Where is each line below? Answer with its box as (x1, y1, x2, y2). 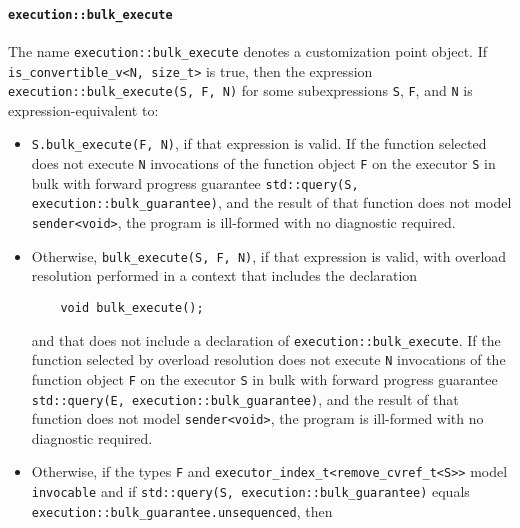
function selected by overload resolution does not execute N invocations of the (31, 349, 506, 370)
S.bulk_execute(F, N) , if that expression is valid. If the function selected (31, 133, 487, 154)
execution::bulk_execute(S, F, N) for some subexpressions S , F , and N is (8, 80, 473, 101)
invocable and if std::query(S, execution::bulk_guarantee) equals (31, 481, 470, 502)
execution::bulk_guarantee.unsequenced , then (31, 500, 333, 521)
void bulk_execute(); (60, 300, 204, 315)
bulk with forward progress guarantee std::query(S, (31, 172, 359, 193)
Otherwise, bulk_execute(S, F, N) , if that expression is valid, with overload (31, 245, 507, 266)
